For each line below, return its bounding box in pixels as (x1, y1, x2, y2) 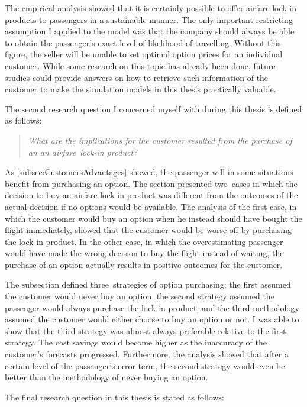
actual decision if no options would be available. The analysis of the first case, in (5, 200, 297, 212)
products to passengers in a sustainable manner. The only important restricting (5, 13, 293, 25)
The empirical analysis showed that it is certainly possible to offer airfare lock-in (5, 2, 296, 14)
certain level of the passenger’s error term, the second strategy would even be (5, 359, 285, 372)
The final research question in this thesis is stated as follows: (5, 390, 224, 403)
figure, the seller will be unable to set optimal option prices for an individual (5, 48, 283, 60)
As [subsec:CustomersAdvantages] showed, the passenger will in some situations (5, 166, 293, 178)
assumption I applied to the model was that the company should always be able (5, 25, 295, 37)
